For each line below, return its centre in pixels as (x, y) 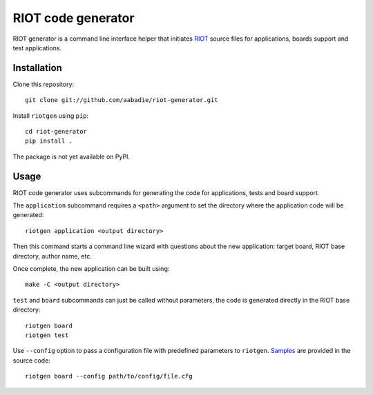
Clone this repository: (44, 84)
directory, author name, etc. (52, 256)
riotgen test (47, 335)
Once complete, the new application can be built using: (91, 269)
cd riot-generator (56, 132)
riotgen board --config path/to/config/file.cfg (109, 376)
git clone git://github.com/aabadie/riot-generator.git (122, 100)
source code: (32, 360)
